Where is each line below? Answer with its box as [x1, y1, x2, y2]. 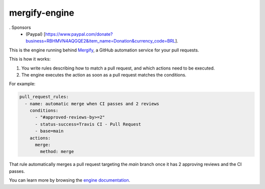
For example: [9, 81, 36, 87]
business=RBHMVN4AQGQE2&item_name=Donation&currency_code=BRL [26, 38, 176, 44]
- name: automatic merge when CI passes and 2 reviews [25, 101, 159, 106]
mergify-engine [9, 7, 75, 18]
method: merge [40, 149, 74, 154]
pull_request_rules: [19, 94, 69, 100]
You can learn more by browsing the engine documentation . [9, 177, 131, 183]
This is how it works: [9, 56, 51, 62]
